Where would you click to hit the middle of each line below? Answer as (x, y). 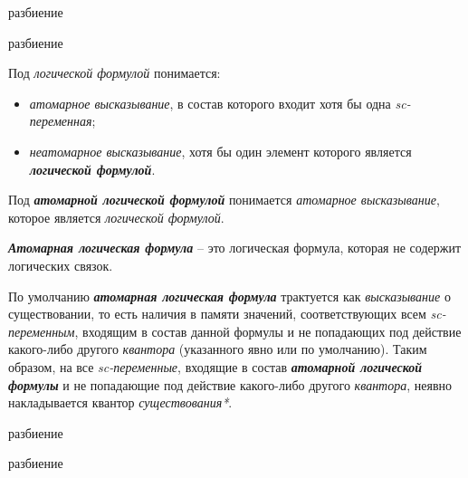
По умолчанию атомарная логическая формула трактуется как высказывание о (229, 296)
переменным (42, 331)
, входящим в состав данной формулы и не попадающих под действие (268, 331)
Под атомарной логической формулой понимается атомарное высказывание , (224, 200)
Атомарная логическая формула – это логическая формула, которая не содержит (234, 248)
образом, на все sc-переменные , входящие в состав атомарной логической (215, 366)
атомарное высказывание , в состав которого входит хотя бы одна (210, 103)
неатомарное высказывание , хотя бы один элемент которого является (220, 151)
